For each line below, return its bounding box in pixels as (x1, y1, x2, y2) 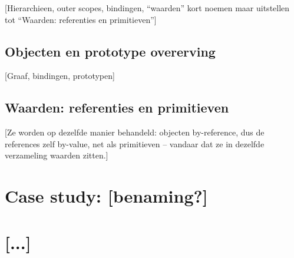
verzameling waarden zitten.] (5, 149, 108, 161)
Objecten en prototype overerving (5, 42, 216, 60)
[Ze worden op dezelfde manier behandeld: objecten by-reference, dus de (5, 126, 265, 138)
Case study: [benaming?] (5, 184, 208, 208)
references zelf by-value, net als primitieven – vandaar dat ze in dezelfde (5, 137, 265, 150)
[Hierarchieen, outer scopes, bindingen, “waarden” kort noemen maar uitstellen (5, 2, 290, 14)
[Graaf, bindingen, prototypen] (5, 70, 115, 82)
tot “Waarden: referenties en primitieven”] (5, 13, 157, 25)
